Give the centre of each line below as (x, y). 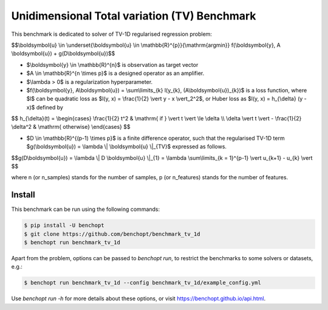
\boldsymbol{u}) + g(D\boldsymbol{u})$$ (63, 53)
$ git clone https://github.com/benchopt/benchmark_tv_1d (112, 234)
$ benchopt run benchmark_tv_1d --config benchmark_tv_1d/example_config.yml (142, 283)
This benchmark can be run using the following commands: (86, 209)
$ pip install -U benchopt (64, 226)
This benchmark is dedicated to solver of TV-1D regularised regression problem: (112, 34)
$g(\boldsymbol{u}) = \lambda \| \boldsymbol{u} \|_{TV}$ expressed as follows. (127, 146)
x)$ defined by (45, 107)
